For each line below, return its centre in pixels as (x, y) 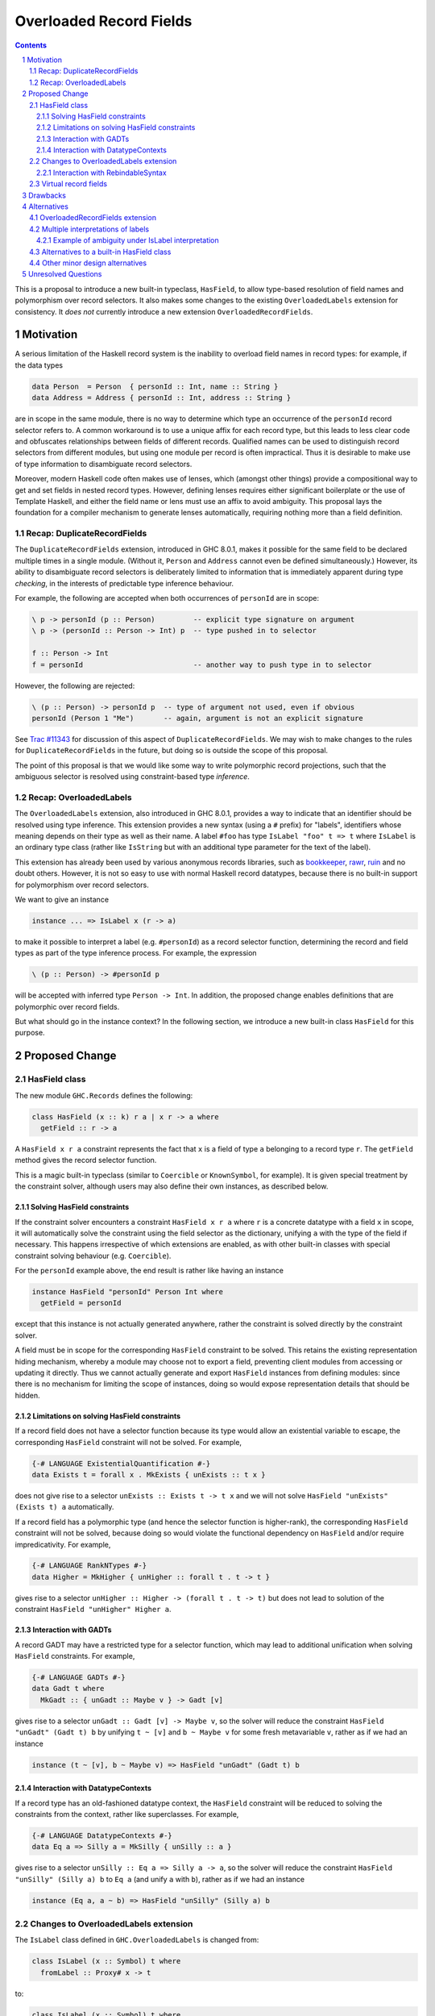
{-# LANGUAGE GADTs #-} (79, 1678)
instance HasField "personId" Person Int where (127, 1292)
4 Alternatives (45, 206)
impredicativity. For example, (63, 1544)
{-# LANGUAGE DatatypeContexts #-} (102, 1835)
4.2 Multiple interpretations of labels (89, 229)
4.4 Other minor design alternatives (88, 263)
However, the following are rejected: (75, 685)
